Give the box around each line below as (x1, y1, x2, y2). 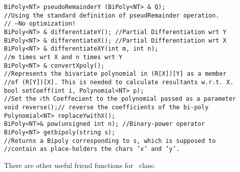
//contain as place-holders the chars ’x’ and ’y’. (4, 145, 180, 153)
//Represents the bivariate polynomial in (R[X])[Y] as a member (4, 70, 226, 78)
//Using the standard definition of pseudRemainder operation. (4, 12, 219, 19)
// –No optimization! (4, 20, 76, 28)
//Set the (4, 95, 37, 103)
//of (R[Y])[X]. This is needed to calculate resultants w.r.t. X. (4, 78, 234, 86)
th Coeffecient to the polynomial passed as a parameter (42, 95, 236, 103)
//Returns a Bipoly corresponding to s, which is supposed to (4, 137, 216, 144)
